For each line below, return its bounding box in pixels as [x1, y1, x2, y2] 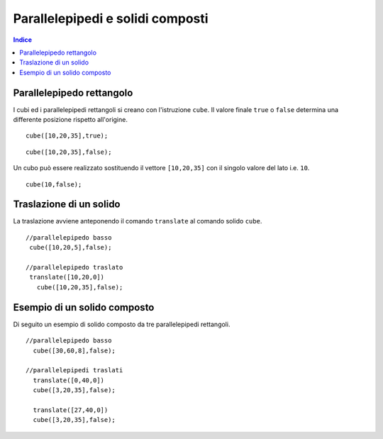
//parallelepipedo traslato [26, 263, 123, 272]
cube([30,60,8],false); [33, 346, 116, 355]
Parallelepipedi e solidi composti [13, 11, 209, 26]
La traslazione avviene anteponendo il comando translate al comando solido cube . [13, 217, 262, 226]
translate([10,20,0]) [29, 273, 105, 282]
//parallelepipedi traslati [26, 366, 123, 374]
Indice [13, 35, 32, 44]
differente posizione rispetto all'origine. [13, 116, 128, 124]
